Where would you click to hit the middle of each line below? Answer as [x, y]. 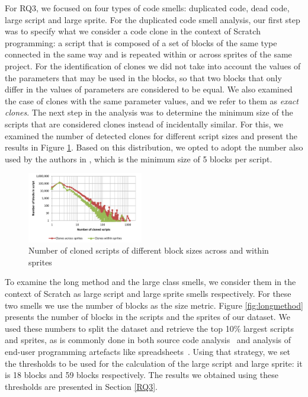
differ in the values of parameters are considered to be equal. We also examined [149, 89]
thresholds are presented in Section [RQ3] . [81, 386]
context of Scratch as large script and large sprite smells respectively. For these [148, 293]
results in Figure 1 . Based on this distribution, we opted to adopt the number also [154, 147]
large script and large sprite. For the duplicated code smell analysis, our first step [153, 19]
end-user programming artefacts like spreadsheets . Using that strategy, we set [147, 351]
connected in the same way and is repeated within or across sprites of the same [148, 54]
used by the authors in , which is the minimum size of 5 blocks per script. [139, 159]
